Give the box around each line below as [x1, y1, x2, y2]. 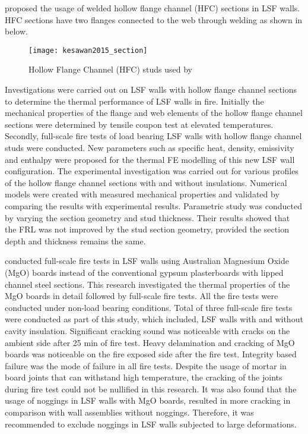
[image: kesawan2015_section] [28, 46, 148, 55]
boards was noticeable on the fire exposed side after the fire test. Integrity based [5, 348, 297, 360]
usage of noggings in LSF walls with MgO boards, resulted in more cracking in [5, 394, 291, 407]
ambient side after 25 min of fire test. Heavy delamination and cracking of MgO [5, 336, 295, 348]
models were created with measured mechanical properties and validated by [5, 188, 280, 200]
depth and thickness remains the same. [5, 234, 146, 247]
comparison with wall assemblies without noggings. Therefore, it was [5, 406, 254, 419]
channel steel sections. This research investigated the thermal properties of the [5, 278, 290, 290]
